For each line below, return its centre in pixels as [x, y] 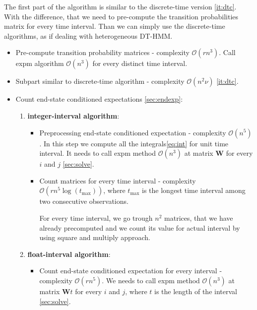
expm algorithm [40, 63]
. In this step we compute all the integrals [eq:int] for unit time [134, 143]
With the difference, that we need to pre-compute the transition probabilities [121, 16]
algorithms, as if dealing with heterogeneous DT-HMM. [88, 35]
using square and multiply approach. [95, 237]
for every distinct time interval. [140, 63]
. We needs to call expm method [151, 280]
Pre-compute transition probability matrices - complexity [102, 52]
